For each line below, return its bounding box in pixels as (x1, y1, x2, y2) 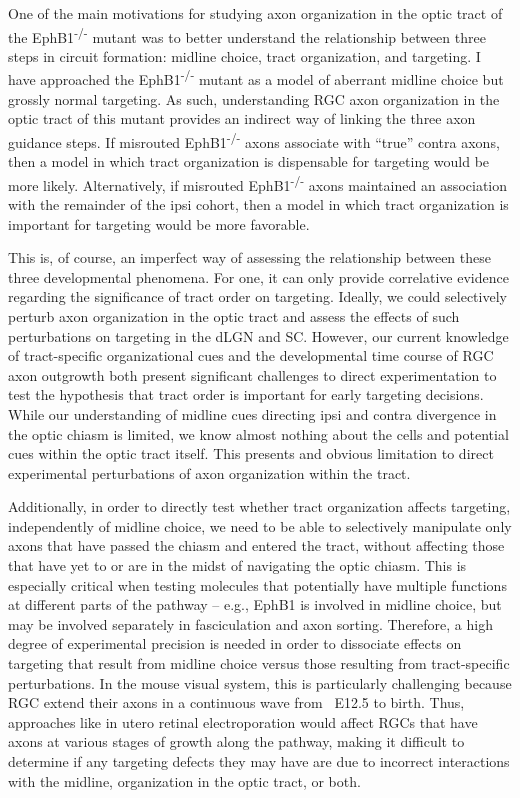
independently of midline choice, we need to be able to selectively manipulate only (8, 515, 512, 536)
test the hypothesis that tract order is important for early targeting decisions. (8, 384, 484, 405)
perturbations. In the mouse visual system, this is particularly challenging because (8, 672, 512, 693)
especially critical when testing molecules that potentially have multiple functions (8, 574, 507, 595)
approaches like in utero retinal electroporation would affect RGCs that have (8, 711, 478, 732)
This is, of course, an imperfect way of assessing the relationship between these (8, 247, 491, 268)
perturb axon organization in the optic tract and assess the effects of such (8, 305, 460, 326)
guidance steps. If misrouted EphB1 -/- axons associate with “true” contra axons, (8, 128, 500, 152)
